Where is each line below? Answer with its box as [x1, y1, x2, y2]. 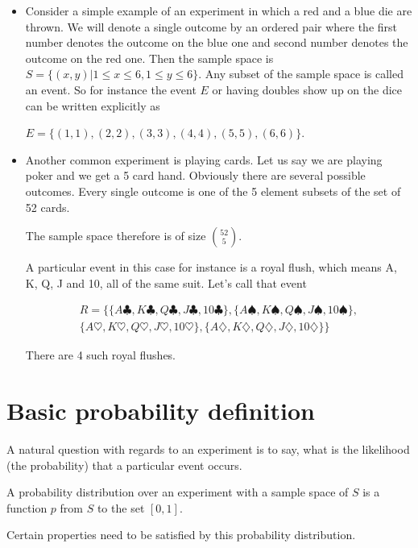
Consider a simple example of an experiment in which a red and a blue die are [25, 2, 412, 19]
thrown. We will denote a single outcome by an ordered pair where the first [25, 18, 398, 35]
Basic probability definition [6, 394, 315, 427]
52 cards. [25, 198, 70, 215]
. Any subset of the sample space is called [198, 65, 404, 82]
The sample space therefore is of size [25, 227, 206, 244]
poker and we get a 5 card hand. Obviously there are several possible [25, 167, 366, 184]
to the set [97, 499, 145, 516]
